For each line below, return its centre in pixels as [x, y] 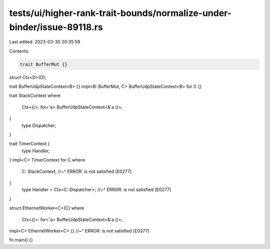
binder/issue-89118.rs [56, 27]
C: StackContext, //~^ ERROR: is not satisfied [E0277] [77, 171]
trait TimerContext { [29, 144]
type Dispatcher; [39, 125]
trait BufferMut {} [43, 64]
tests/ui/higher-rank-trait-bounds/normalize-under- [120, 13]
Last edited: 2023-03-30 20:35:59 [45, 42]
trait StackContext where [35, 95]
